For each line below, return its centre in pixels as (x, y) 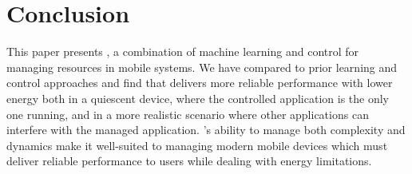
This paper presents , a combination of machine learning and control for (183, 51)
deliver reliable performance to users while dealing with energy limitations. (189, 161)
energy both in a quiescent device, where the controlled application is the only (198, 98)
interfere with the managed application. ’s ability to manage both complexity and (206, 130)
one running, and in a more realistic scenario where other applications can (188, 114)
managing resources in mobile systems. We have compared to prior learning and (202, 67)
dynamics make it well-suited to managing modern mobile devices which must (197, 145)
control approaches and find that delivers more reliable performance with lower (200, 83)
